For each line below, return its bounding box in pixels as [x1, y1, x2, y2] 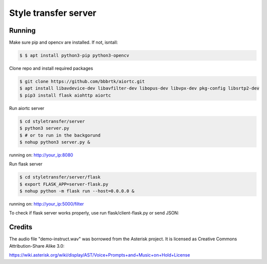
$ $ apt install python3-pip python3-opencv [19, 53, 130, 58]
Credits [9, 223, 33, 231]
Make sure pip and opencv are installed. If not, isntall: [9, 40, 118, 46]
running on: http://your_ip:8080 [9, 152, 74, 158]
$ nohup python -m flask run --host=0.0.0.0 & [19, 188, 134, 194]
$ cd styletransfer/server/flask [19, 174, 101, 180]
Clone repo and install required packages [9, 65, 93, 71]
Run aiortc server [9, 105, 44, 111]
